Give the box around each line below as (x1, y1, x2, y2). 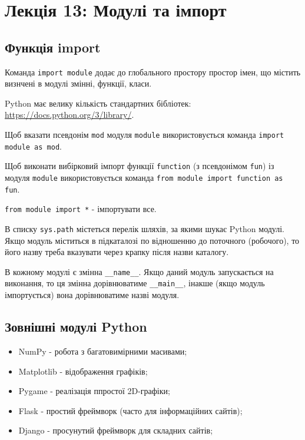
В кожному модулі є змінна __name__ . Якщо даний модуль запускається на (5, 265, 274, 277)
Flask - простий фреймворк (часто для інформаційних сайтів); (18, 404, 243, 416)
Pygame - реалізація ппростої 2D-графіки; (18, 385, 170, 397)
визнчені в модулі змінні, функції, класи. (5, 77, 152, 90)
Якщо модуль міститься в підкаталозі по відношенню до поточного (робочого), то (5, 234, 300, 246)
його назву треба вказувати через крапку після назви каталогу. (5, 246, 229, 258)
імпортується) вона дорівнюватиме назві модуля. (5, 289, 180, 301)
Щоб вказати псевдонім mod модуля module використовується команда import (5, 128, 284, 141)
